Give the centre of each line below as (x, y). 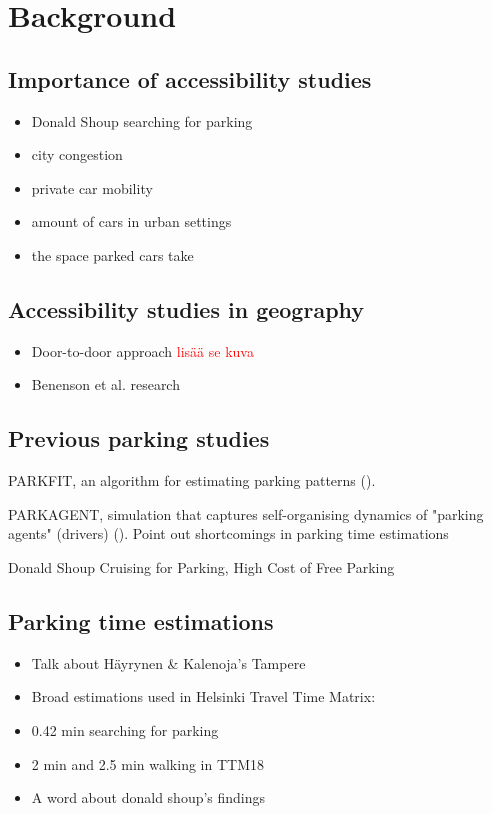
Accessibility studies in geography (186, 308)
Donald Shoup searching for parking (142, 120)
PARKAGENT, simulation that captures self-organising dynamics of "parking (246, 513)
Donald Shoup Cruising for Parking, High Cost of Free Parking (201, 566)
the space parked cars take (112, 254)
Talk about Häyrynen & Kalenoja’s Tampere (168, 662)
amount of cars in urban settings (131, 221)
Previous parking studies (139, 438)
